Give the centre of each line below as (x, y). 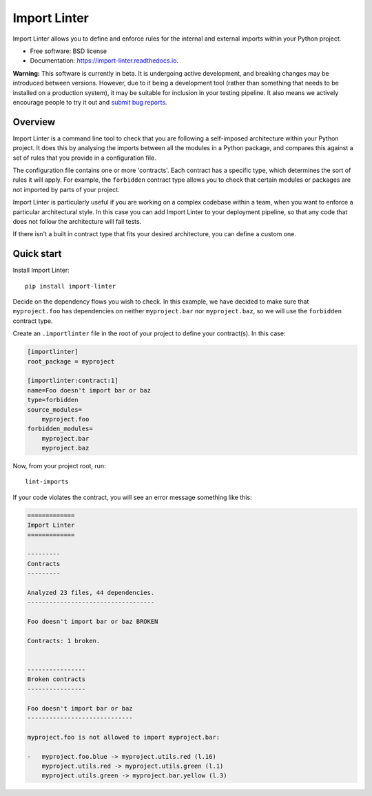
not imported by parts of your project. (66, 189)
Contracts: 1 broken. (64, 641)
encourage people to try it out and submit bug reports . (90, 102)
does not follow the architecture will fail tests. (77, 221)
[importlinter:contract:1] (73, 381)
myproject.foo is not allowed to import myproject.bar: (124, 737)
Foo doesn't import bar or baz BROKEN (93, 622)
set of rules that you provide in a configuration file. (84, 158)
